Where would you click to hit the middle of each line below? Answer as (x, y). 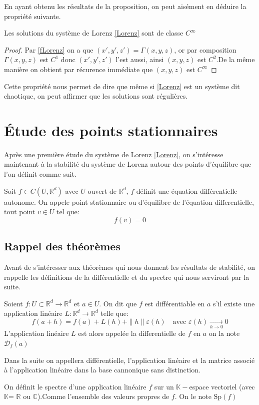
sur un (164, 386)
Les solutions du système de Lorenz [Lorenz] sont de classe (94, 33)
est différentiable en (175, 303)
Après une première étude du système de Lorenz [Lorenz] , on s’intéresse (114, 154)
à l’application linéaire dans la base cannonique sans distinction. (102, 370)
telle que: (114, 313)
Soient (13, 303)
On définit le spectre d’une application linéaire (75, 386)
